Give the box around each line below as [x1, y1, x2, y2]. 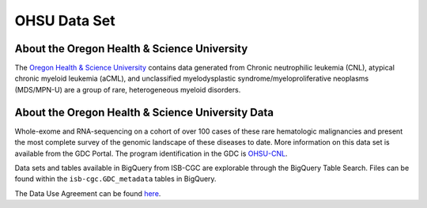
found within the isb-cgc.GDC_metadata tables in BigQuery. [14, 174, 217, 183]
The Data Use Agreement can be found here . [14, 188, 161, 198]
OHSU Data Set [14, 12, 115, 29]
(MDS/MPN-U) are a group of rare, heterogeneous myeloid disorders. [14, 85, 241, 94]
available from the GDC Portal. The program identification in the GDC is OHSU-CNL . [14, 149, 288, 158]
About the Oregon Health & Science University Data [14, 105, 274, 119]
